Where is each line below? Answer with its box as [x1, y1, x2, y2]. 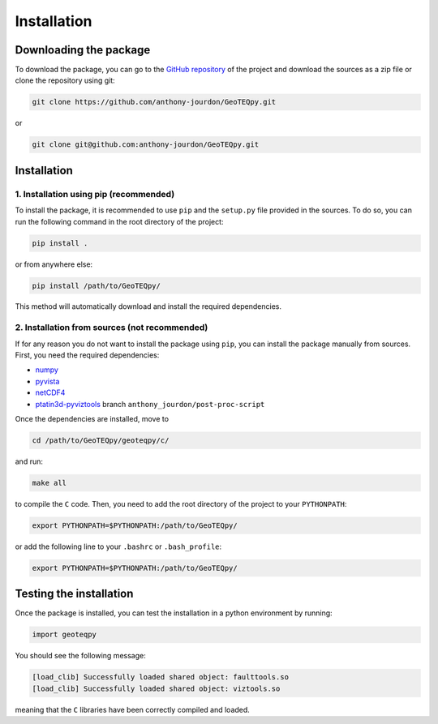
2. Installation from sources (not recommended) [15, 322, 208, 333]
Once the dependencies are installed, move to [15, 413, 170, 423]
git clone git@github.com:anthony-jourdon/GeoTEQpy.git [32, 140, 260, 149]
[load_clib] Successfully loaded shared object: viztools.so [32, 683, 281, 693]
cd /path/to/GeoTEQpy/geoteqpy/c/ [32, 435, 170, 445]
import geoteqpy [32, 630, 97, 640]
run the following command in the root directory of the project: [15, 216, 224, 226]
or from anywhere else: [15, 259, 93, 269]
